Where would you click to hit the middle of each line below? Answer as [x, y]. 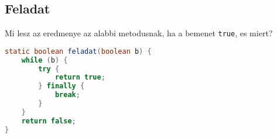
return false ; [49, 121]
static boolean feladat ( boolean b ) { [78, 51]
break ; [67, 95]
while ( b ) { [45, 60]
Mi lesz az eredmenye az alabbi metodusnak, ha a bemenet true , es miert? [139, 33]
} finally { [61, 86]
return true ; [80, 77]
